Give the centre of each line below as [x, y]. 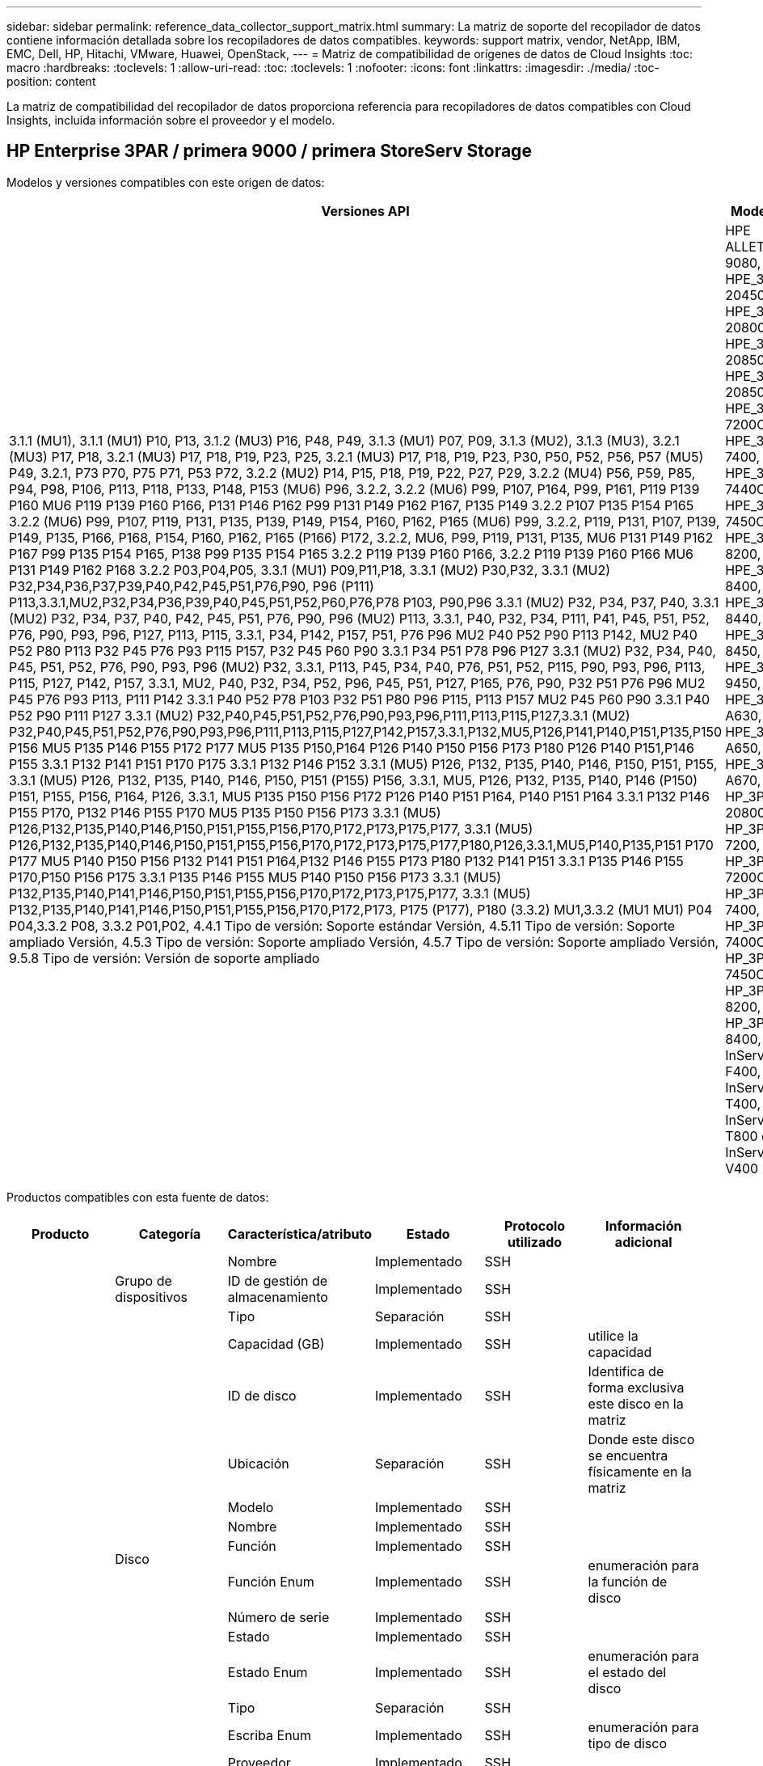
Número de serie [278, 1617]
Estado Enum [268, 1672]
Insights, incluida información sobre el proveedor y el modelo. [171, 120]
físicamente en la [640, 1471]
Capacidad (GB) [276, 1344]
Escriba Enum [270, 1735]
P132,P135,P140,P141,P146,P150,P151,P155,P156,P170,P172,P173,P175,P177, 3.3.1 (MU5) [270, 893]
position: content [51, 81]
